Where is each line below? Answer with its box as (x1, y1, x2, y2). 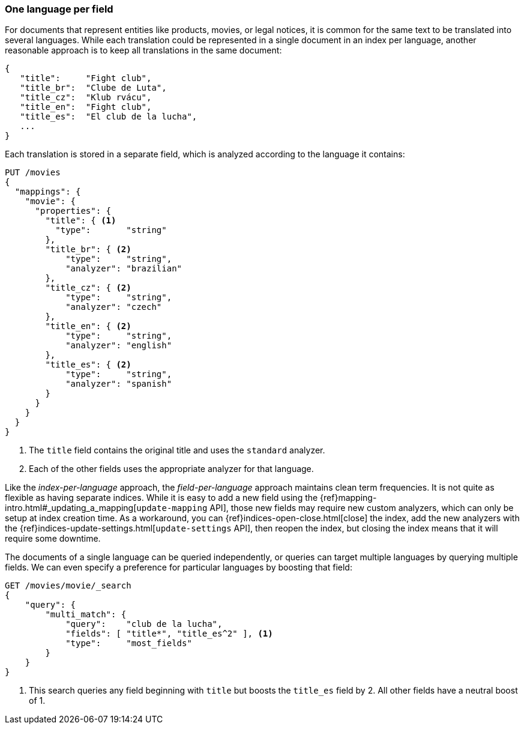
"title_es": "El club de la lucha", (20, 112, 197, 122)
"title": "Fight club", (20, 73, 152, 83)
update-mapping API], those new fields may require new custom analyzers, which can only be (136, 503, 514, 513)
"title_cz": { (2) (45, 283, 131, 293)
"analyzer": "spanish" (65, 379, 172, 389)
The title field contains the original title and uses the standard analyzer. (29, 445, 325, 456)
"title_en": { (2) (45, 321, 131, 331)
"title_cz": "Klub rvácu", (20, 92, 152, 103)
